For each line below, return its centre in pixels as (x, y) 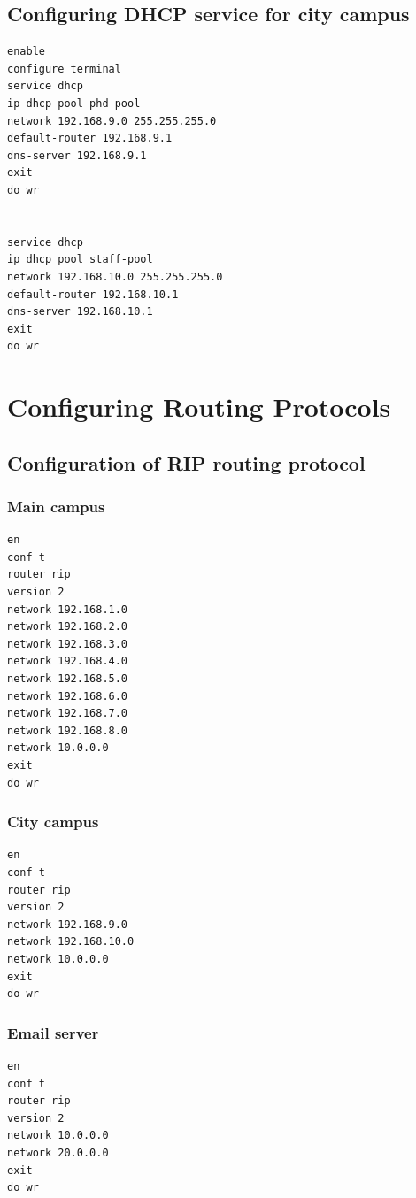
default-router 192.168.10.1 (93, 294)
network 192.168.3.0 (68, 644)
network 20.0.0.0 (58, 1152)
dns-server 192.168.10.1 (80, 312)
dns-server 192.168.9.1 (77, 155)
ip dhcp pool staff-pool (80, 260)
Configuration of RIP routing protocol (186, 462)
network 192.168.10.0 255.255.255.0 (115, 276)
